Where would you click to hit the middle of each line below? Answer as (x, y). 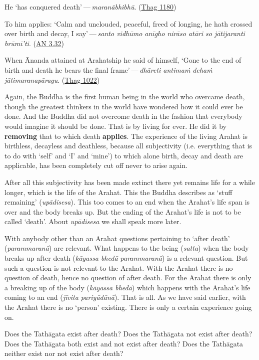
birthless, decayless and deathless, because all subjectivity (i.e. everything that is (128, 146)
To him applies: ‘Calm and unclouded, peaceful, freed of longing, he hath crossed (128, 23)
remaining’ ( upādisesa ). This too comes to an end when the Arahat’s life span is (127, 202)
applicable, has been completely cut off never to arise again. (96, 165)
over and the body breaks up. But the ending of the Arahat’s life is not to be (123, 211)
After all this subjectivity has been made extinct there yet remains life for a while (130, 182)
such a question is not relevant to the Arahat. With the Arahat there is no (119, 267)
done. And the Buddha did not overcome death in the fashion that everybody (123, 116)
